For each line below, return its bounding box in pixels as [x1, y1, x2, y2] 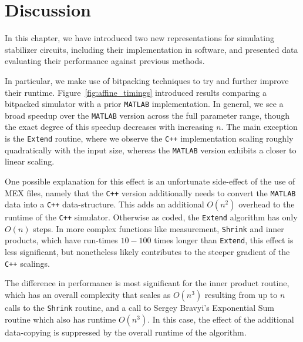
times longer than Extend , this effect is [154, 234, 294, 246]
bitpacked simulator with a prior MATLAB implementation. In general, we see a [5, 98, 284, 110]
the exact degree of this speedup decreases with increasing [5, 120, 214, 133]
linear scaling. [5, 155, 55, 167]
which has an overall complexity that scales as [5, 288, 171, 300]
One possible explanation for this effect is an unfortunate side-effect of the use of [5, 175, 295, 187]
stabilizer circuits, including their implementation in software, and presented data [5, 43, 298, 55]
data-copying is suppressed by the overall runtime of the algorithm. [5, 326, 247, 338]
